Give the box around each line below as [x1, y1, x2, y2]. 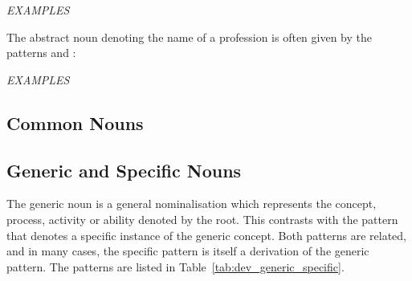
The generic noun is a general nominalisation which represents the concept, [6, 195, 377, 212]
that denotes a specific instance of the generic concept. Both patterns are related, [6, 226, 407, 243]
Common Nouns [6, 110, 144, 135]
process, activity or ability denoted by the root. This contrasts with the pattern [6, 210, 398, 227]
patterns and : [6, 44, 76, 61]
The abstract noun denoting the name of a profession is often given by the [6, 28, 372, 45]
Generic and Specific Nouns [6, 157, 242, 182]
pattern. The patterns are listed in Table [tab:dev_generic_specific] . [6, 258, 345, 275]
